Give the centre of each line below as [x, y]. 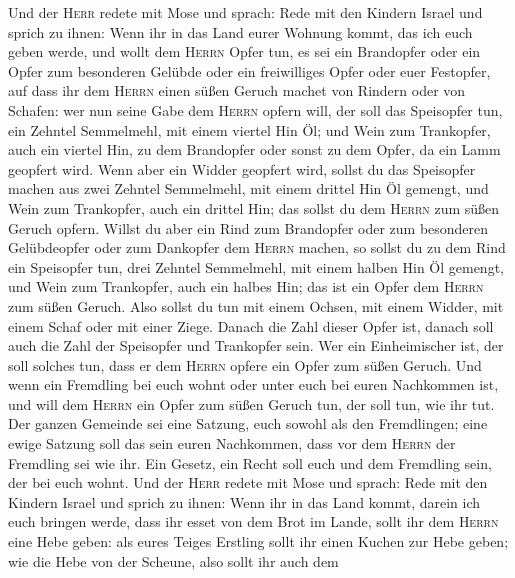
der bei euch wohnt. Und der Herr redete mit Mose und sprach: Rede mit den [248, 482]
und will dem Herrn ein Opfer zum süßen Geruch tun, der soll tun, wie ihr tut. [251, 403]
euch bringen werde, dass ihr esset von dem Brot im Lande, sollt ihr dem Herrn [253, 521]
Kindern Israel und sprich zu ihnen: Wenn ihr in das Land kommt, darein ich [244, 501]
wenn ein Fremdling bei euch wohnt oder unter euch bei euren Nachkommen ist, [253, 384]
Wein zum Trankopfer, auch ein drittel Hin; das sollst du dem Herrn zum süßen [254, 207]
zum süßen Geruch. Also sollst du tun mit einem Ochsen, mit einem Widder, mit [256, 305]
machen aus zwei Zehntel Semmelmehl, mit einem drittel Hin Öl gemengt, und [248, 188]
